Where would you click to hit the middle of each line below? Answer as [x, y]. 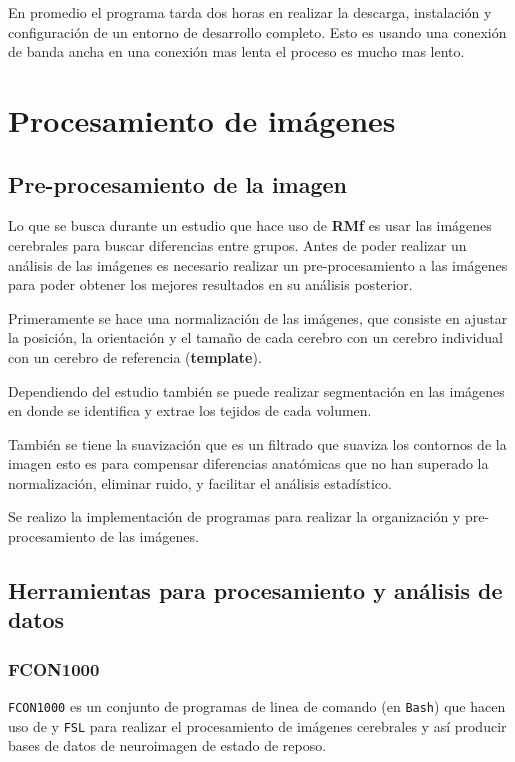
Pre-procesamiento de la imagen [178, 183]
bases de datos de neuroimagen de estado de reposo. [167, 745]
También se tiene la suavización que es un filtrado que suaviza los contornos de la [257, 443]
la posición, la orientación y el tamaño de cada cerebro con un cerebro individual [255, 337]
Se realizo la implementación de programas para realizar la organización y [234, 516]
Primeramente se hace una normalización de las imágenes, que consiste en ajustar [258, 317]
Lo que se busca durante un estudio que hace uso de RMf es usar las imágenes [250, 225]
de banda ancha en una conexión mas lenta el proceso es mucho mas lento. [236, 51]
